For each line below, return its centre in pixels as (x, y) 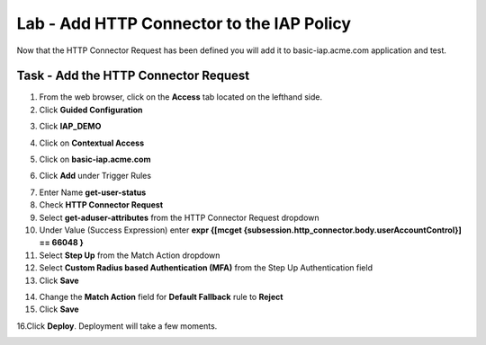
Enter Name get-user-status (93, 192)
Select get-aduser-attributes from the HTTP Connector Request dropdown (179, 217)
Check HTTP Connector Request (101, 205)
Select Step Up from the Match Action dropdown (130, 255)
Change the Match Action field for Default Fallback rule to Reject (161, 296)
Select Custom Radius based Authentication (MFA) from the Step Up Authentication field (206, 268)
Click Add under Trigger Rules (95, 176)
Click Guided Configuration (91, 110)
